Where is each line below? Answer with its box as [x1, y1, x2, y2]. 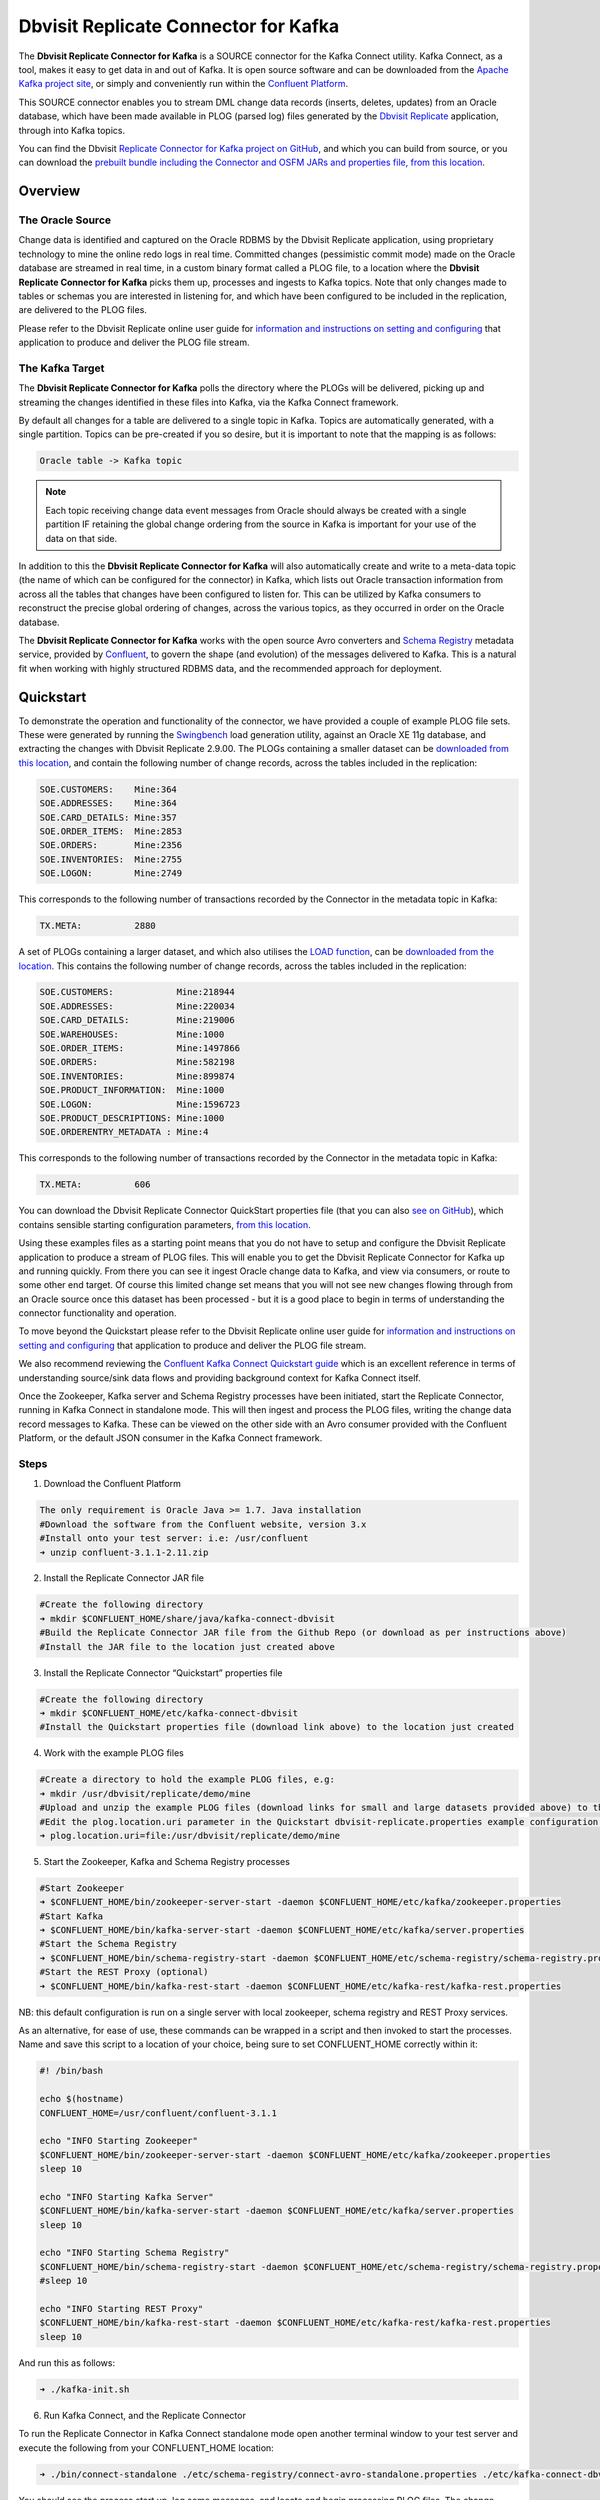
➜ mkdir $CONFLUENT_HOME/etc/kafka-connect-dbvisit [39, 1708, 299, 1719]
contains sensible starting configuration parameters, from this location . [18, 1218, 312, 1230]
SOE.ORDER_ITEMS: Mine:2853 [39, 825, 183, 837]
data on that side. [45, 532, 118, 544]
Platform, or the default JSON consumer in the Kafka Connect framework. [18, 1432, 323, 1444]
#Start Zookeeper [39, 1882, 125, 1894]
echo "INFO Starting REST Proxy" [39, 2303, 204, 2315]
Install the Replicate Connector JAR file [43, 1572, 205, 1584]
